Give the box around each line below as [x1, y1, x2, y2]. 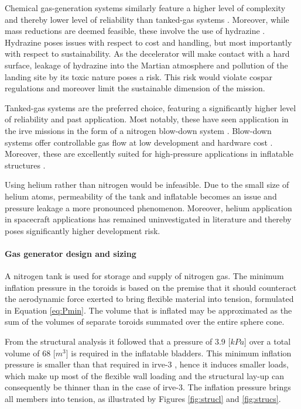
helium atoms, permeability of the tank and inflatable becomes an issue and [5, 190, 277, 202]
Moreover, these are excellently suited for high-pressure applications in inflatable [5, 147, 293, 160]
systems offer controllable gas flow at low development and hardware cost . [5, 136, 273, 148]
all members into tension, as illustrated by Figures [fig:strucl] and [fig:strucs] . [5, 393, 281, 405]
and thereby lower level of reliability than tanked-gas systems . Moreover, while [5, 13, 289, 25]
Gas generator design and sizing [5, 247, 136, 259]
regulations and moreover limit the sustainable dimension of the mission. [5, 82, 265, 94]
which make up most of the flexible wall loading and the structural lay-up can [5, 369, 285, 381]
